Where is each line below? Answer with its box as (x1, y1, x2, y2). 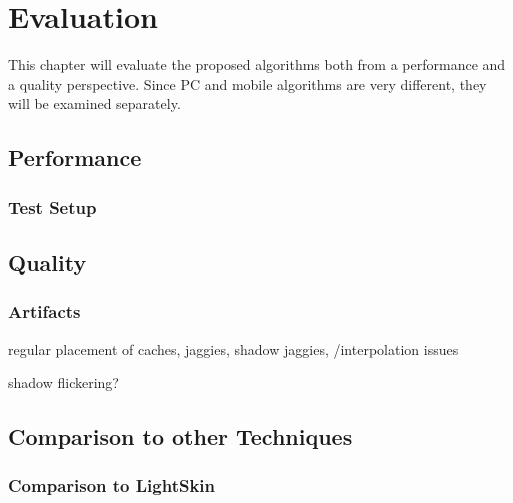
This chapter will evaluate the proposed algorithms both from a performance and (8, 54, 506, 75)
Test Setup (8, 194, 97, 219)
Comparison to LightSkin (8, 473, 216, 498)
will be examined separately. (8, 93, 181, 114)
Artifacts (8, 299, 81, 324)
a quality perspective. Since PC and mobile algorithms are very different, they (8, 73, 487, 94)
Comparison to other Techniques (8, 421, 353, 452)
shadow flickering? (8, 372, 119, 393)
